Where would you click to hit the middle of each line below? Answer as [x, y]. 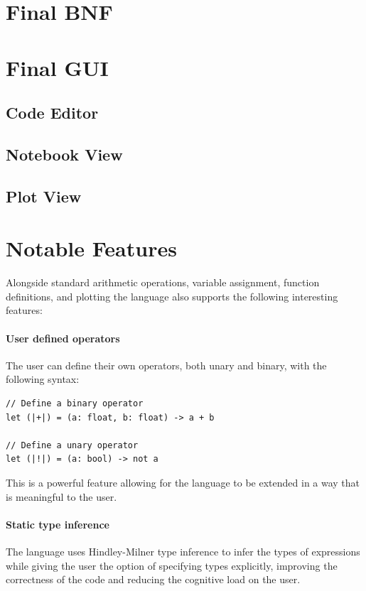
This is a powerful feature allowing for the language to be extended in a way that [183, 482]
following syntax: [43, 379]
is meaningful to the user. [61, 496]
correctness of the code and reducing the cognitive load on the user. [153, 579]
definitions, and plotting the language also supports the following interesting [172, 296]
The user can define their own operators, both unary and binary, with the [166, 365]
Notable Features [91, 248]
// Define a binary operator [75, 403]
